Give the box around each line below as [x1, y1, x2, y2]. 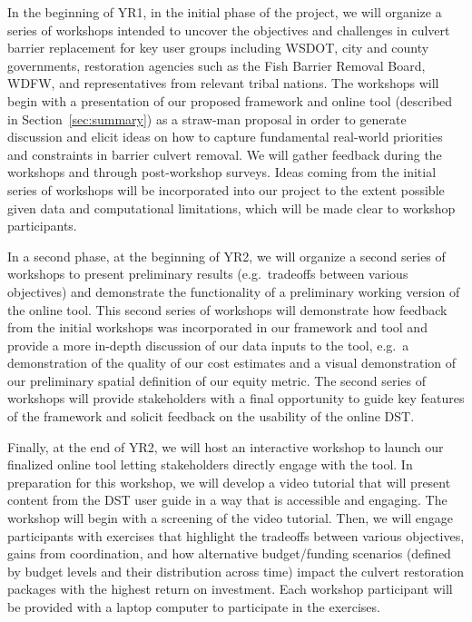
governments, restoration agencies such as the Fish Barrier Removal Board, [7, 55, 426, 74]
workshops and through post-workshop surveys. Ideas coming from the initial [7, 163, 437, 182]
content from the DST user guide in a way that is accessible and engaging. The [7, 490, 447, 509]
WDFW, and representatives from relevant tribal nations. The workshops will [7, 74, 439, 93]
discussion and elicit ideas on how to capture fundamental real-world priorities [7, 127, 443, 146]
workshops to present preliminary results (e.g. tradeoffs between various [7, 264, 408, 283]
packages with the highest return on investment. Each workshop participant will [7, 579, 453, 598]
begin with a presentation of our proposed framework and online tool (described [7, 91, 453, 110]
